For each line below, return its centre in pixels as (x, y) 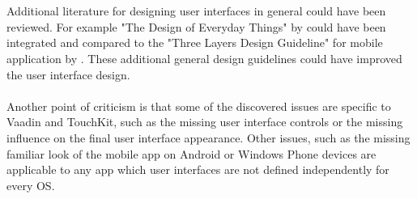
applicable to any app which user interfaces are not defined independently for (198, 169)
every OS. (31, 185)
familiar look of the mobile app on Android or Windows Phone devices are (191, 153)
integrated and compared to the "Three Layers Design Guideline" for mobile (195, 42)
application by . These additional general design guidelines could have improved (204, 58)
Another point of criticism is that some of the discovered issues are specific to (199, 106)
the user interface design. (68, 74)
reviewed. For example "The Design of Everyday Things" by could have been (196, 26)
